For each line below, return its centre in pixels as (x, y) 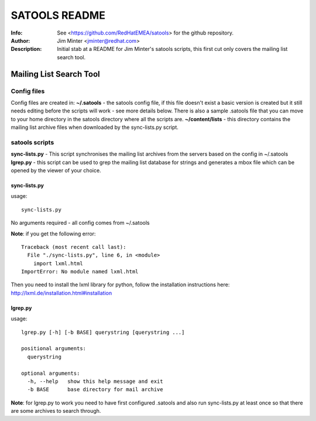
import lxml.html (58, 263)
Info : (17, 33)
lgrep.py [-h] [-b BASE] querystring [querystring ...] (103, 332)
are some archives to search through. (56, 411)
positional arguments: (54, 349)
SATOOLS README (58, 15)
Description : (26, 49)
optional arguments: (51, 373)
